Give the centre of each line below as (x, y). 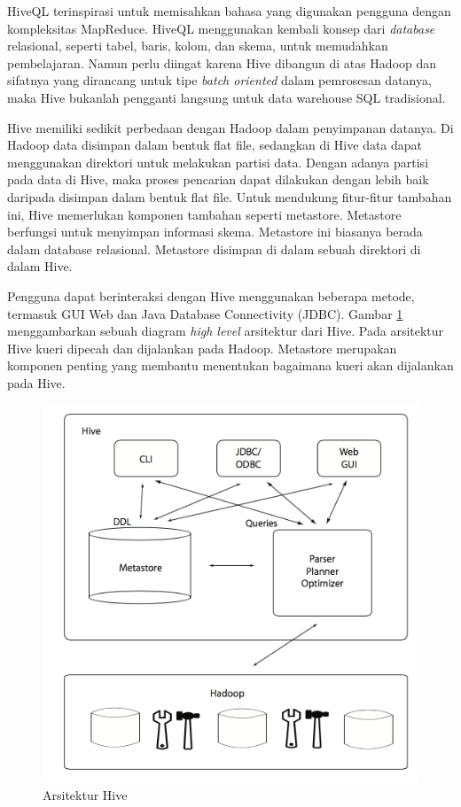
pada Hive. (36, 382)
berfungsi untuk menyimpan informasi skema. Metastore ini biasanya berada (215, 232)
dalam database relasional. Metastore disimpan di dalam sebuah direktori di (214, 248)
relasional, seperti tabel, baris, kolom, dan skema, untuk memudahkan (198, 46)
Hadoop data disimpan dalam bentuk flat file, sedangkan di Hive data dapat (215, 145)
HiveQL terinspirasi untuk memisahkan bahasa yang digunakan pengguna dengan (229, 11)
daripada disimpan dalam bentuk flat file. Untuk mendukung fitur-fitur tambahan (230, 196)
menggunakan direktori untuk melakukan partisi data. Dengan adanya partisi (218, 162)
